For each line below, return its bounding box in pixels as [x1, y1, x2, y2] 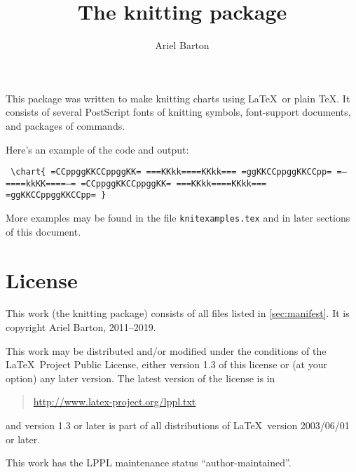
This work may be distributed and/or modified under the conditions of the [6, 343, 327, 358]
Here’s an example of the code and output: [6, 142, 189, 156]
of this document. [6, 224, 81, 238]
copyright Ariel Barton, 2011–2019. [6, 320, 156, 335]
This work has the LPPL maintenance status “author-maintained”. [6, 455, 292, 470]
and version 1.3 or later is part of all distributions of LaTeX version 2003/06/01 [6, 418, 350, 432]
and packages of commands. [6, 118, 125, 133]
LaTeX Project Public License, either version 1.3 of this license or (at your [6, 357, 327, 372]
